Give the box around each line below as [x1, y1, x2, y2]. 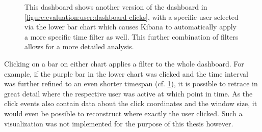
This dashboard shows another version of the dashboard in [24, 2, 207, 12]
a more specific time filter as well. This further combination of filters [24, 31, 239, 42]
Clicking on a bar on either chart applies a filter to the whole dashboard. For [4, 58, 244, 69]
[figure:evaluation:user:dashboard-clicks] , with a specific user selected [24, 11, 239, 22]
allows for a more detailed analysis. [24, 41, 134, 52]
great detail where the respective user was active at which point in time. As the [4, 88, 253, 98]
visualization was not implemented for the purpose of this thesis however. [4, 118, 233, 128]
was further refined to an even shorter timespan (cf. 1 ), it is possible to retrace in [4, 78, 258, 89]
